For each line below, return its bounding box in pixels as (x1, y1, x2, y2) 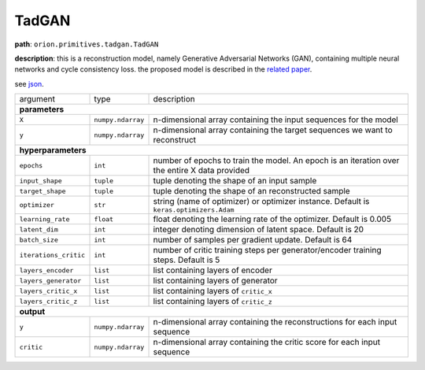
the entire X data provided (153, 165, 250, 176)
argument (19, 94, 55, 105)
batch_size (19, 235, 59, 244)
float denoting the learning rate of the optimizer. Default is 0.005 (153, 213, 392, 224)
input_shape (19, 176, 62, 185)
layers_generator (19, 276, 82, 285)
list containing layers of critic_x (153, 286, 273, 297)
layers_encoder (19, 266, 74, 275)
